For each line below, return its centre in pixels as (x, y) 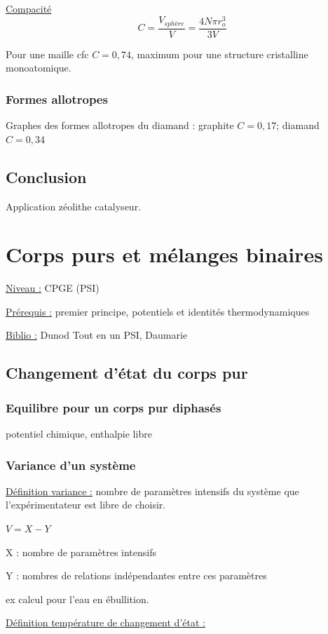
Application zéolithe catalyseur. (74, 206)
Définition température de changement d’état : (105, 622)
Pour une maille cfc (47, 54)
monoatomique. (39, 68)
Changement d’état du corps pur (127, 373)
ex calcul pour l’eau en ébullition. (77, 599)
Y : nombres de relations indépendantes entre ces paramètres (136, 575)
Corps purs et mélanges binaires (164, 254)
